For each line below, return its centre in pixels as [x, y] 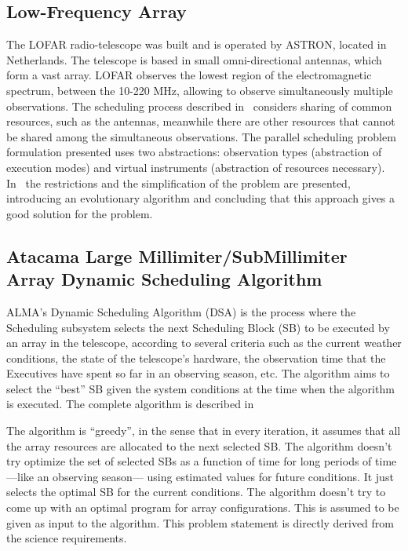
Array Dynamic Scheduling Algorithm [164, 279]
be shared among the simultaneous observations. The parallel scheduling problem [201, 136]
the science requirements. [67, 538]
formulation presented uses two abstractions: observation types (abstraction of [194, 152]
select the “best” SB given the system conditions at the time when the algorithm [200, 388]
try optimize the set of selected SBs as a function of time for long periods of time [202, 461]
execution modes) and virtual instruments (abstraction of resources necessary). [196, 167]
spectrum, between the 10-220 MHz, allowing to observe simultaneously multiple [200, 90]
